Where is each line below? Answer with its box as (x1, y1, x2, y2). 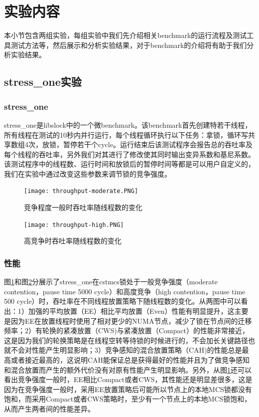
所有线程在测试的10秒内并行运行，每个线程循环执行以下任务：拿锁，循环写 (4, 129, 248, 140)
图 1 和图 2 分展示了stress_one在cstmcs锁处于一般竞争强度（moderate (4, 276, 218, 287)
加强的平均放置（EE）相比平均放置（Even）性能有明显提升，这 (28, 305, 235, 316)
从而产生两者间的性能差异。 (4, 403, 95, 414)
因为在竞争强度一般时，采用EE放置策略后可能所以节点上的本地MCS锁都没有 (4, 384, 252, 394)
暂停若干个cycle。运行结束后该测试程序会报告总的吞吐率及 (63, 139, 253, 150)
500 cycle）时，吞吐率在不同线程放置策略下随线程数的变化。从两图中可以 (4, 296, 241, 306)
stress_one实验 (4, 74, 82, 89)
